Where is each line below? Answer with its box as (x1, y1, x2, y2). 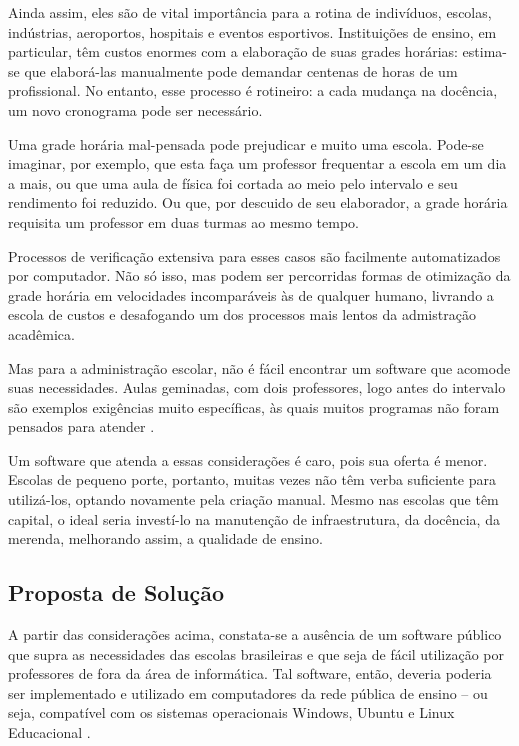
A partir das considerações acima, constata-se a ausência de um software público (8, 624, 502, 645)
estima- (462, 41, 507, 62)
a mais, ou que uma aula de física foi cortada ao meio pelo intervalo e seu (8, 172, 458, 193)
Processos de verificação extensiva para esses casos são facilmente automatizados (8, 245, 501, 266)
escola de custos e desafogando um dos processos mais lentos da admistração (8, 304, 476, 325)
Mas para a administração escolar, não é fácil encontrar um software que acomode (8, 357, 511, 378)
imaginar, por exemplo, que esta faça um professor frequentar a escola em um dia (8, 153, 507, 174)
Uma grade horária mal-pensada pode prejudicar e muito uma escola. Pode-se (8, 133, 484, 154)
